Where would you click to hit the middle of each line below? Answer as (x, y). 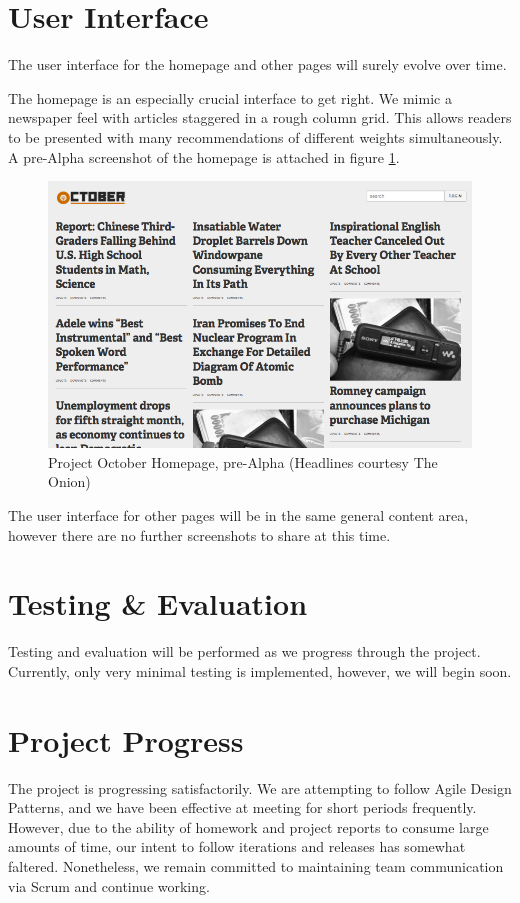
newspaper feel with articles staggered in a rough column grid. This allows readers (260, 117)
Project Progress (126, 739)
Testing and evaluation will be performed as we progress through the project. (244, 651)
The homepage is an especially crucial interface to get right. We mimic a (230, 97)
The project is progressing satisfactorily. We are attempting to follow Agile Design (260, 787)
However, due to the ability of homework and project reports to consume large (248, 826)
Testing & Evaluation (158, 603)
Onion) (69, 481)
